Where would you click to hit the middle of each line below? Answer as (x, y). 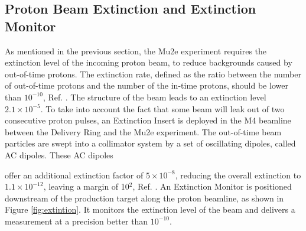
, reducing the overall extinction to (238, 175)
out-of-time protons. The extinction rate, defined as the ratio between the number (153, 74)
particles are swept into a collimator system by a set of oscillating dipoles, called (150, 143)
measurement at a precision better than (76, 221)
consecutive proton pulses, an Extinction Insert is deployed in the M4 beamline (148, 120)
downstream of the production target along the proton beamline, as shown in (144, 198)
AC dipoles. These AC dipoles (59, 154)
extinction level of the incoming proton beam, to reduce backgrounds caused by (149, 62)
